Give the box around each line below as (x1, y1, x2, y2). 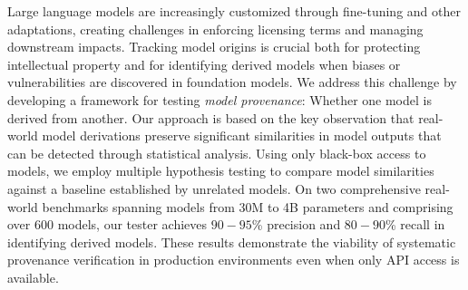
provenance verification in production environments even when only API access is (7, 250, 460, 269)
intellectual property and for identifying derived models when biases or (7, 54, 401, 73)
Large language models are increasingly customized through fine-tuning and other (7, 2, 461, 20)
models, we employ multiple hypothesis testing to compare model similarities (7, 161, 434, 180)
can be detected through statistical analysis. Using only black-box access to (7, 143, 426, 162)
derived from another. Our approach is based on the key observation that (7, 108, 414, 127)
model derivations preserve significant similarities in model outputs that (42, 126, 442, 145)
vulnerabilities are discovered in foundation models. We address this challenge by (7, 72, 457, 92)
